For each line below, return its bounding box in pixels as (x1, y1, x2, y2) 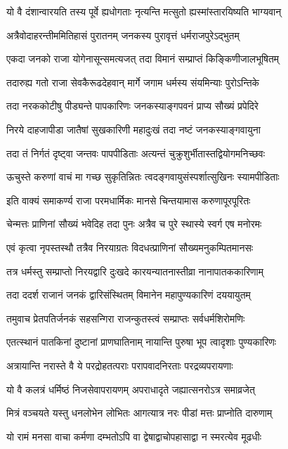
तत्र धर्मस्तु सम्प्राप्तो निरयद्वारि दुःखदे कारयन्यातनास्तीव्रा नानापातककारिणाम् (6, 263, 263, 278)
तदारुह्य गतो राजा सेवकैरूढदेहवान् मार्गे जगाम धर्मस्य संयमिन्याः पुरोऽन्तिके (6, 74, 260, 89)
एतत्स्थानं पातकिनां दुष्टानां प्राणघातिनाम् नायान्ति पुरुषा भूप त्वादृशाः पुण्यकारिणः (6, 334, 277, 349)
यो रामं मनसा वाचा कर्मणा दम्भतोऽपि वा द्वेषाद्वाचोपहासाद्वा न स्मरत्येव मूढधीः (6, 429, 262, 443)
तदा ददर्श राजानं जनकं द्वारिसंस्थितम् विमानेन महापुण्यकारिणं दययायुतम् (6, 287, 251, 302)
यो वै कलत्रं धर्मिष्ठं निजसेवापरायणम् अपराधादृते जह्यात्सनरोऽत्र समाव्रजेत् (6, 382, 255, 396)
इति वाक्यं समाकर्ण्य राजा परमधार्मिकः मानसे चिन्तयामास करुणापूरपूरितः (6, 193, 251, 207)
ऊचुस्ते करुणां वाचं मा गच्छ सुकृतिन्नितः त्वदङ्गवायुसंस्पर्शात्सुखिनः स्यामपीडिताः (6, 169, 280, 184)
